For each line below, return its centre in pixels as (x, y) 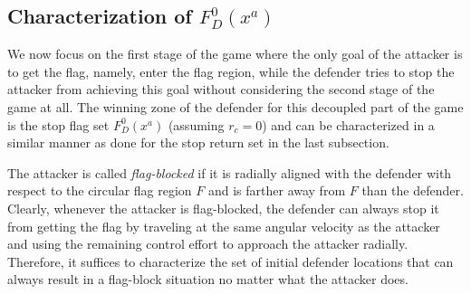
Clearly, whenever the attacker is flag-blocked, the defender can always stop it (223, 208)
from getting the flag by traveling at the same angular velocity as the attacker (224, 226)
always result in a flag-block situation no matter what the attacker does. (208, 279)
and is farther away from (277, 190)
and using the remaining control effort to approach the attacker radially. (208, 244)
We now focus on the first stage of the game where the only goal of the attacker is (235, 54)
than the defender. (413, 190)
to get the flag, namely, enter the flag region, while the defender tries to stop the (231, 71)
